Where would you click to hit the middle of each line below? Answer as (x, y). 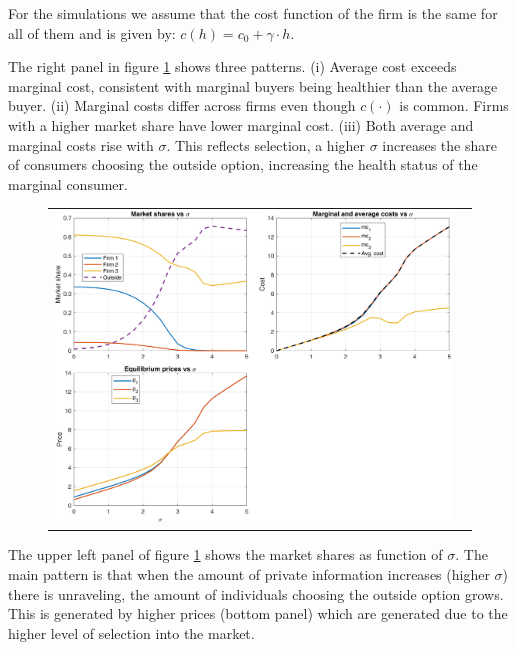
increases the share (439, 144)
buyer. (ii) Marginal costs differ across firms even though (182, 105)
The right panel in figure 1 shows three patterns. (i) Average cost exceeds (232, 66)
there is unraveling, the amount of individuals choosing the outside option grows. (256, 593)
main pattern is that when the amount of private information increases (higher (249, 574)
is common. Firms (454, 105)
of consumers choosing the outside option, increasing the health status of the (243, 164)
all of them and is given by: (92, 32)
